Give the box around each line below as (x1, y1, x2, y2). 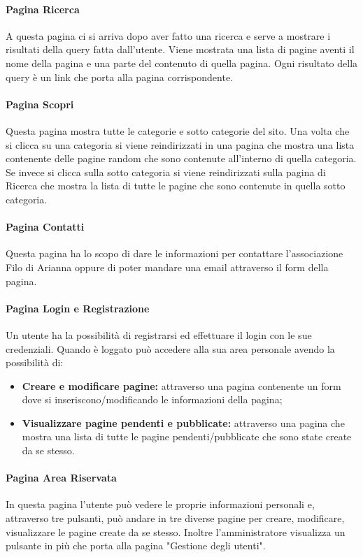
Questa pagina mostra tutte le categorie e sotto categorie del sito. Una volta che (6, 123, 350, 138)
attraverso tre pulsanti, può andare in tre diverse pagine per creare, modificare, (6, 511, 345, 526)
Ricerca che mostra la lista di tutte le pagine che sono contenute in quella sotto (6, 178, 346, 193)
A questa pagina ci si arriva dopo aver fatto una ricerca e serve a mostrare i (6, 28, 331, 43)
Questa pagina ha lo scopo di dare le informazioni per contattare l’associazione (6, 246, 343, 261)
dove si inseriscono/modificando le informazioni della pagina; (22, 392, 283, 407)
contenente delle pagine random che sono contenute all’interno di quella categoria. (6, 151, 357, 166)
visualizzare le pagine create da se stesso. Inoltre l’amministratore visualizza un (6, 524, 346, 539)
